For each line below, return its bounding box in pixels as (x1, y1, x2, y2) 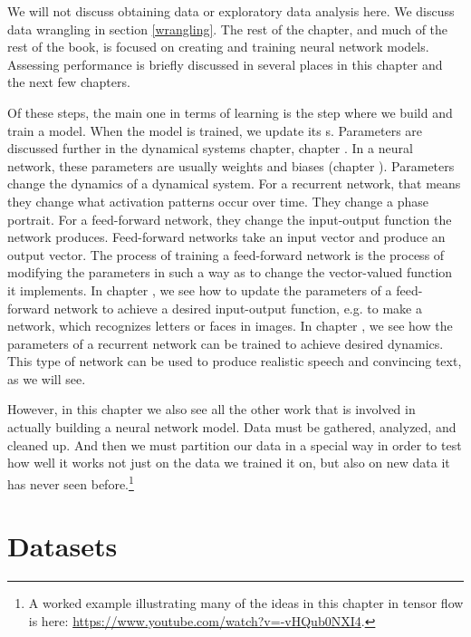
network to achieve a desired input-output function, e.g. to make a (53, 298, 422, 317)
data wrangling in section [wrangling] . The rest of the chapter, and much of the (7, 19, 448, 38)
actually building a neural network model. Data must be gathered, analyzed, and (7, 418, 457, 437)
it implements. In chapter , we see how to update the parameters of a (7, 280, 392, 299)
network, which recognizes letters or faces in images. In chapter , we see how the (7, 316, 453, 335)
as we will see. (7, 369, 86, 388)
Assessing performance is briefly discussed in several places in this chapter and (7, 54, 443, 73)
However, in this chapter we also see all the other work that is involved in (7, 400, 416, 419)
